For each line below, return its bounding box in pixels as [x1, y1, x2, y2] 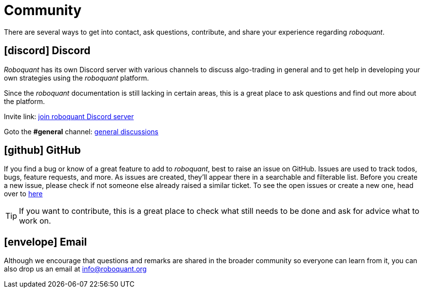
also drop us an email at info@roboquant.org [4, 265, 147, 273]
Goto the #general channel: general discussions [4, 127, 158, 136]
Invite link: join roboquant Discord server [4, 112, 134, 121]
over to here [4, 189, 43, 198]
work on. [19, 216, 51, 226]
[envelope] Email [4, 235, 87, 248]
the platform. [4, 97, 45, 105]
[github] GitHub [4, 144, 81, 157]
